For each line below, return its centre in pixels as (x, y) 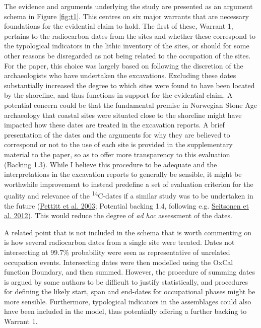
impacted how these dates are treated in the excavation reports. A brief (114, 125)
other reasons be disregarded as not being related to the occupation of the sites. (127, 55)
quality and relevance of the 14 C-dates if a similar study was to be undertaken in (129, 195)
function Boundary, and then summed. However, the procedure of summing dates (129, 272)
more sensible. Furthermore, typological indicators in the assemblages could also (128, 301)
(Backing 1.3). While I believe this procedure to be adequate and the (111, 164)
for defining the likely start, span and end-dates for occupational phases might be (130, 291)
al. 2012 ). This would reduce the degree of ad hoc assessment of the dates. (118, 215)
